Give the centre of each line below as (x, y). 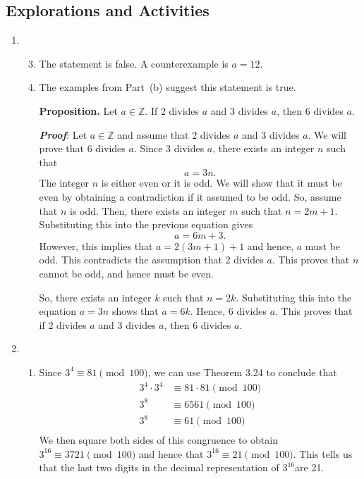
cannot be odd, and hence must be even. (127, 273)
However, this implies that (96, 245)
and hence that (171, 453)
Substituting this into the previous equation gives (146, 224)
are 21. (310, 467)
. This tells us (323, 453)
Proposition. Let (78, 110)
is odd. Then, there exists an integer (148, 210)
